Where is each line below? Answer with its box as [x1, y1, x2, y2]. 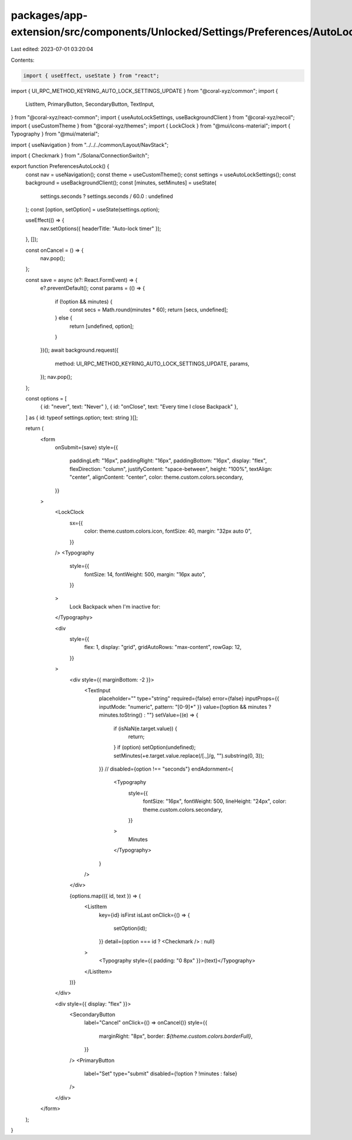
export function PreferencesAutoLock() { [11, 163, 110, 170]
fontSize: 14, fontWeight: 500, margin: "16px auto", [84, 570, 206, 578]
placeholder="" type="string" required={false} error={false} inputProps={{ [99, 695, 280, 702]
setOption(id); [113, 924, 147, 931]
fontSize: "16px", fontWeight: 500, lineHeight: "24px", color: [143, 798, 287, 805]
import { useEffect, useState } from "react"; [23, 72, 160, 79]
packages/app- [11, 9, 88, 22]
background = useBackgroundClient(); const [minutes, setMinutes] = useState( [25, 179, 216, 186]
